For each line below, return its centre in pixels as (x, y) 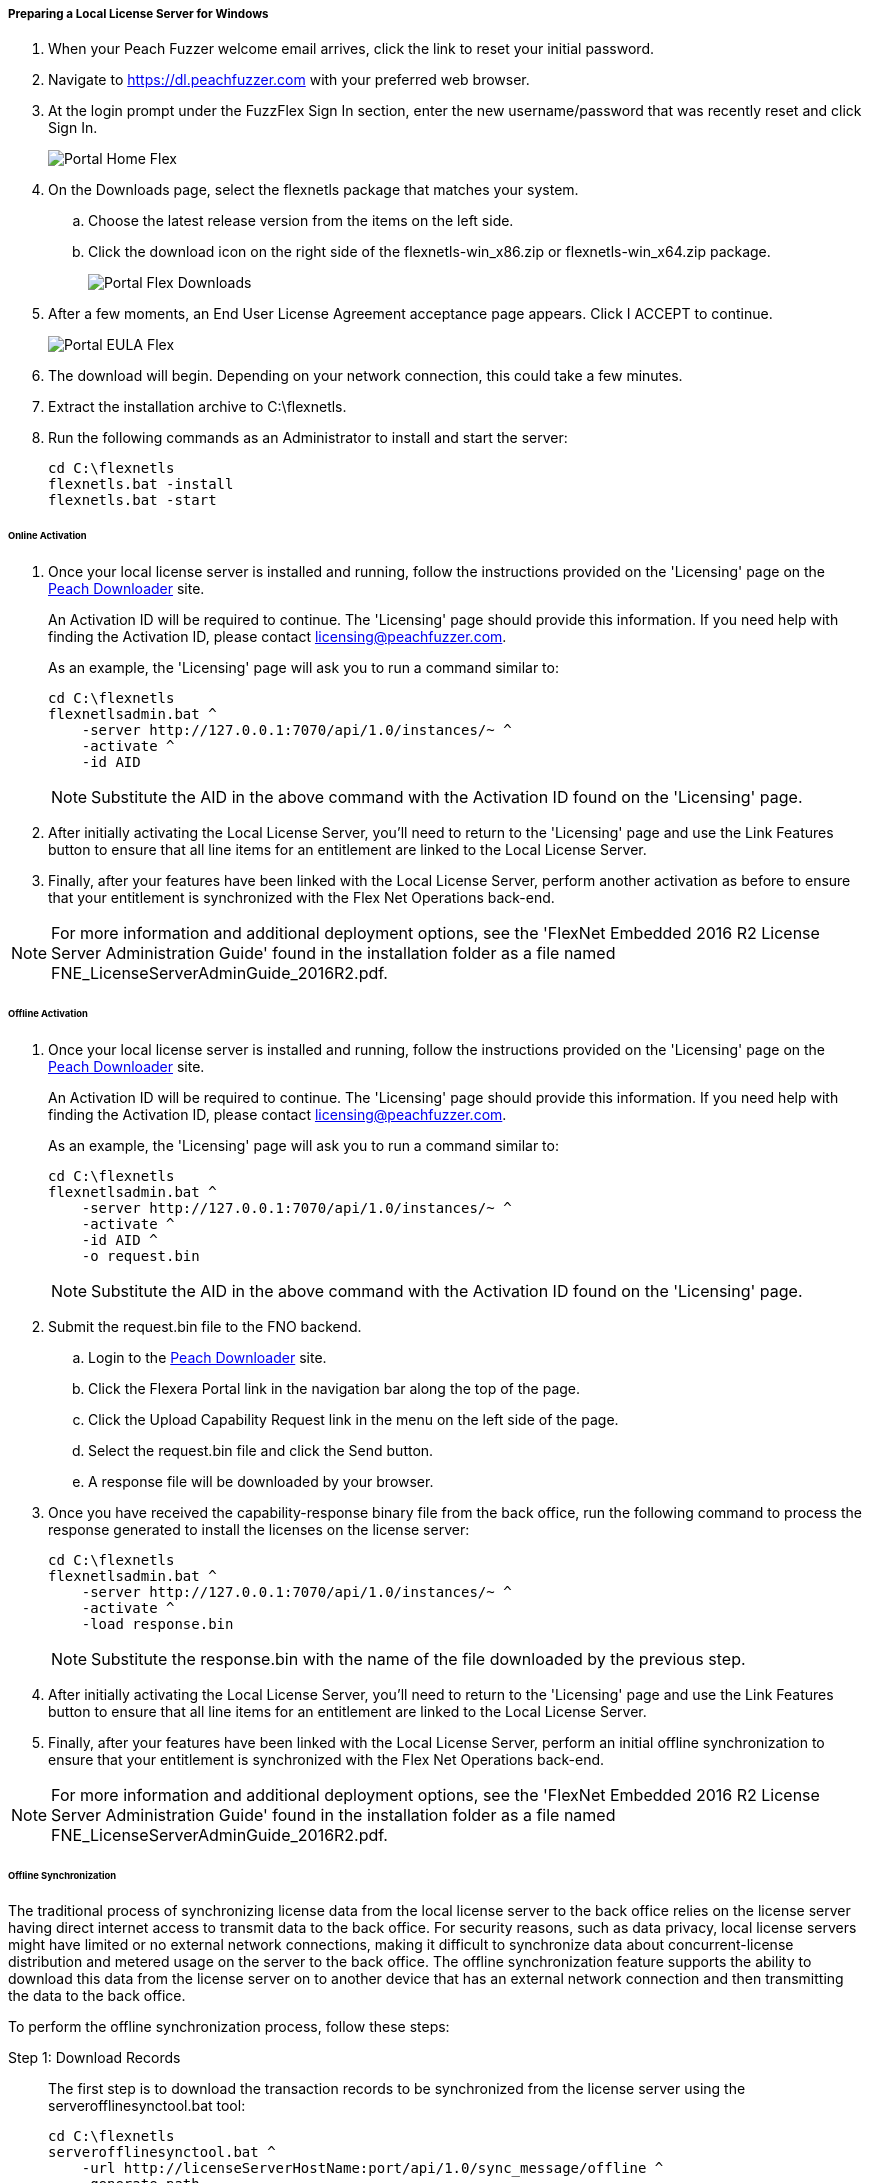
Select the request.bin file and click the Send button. (261, 1450)
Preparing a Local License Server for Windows (138, 14)
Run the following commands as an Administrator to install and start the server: (308, 438)
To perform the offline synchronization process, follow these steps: (229, 2027)
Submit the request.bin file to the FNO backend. (205, 1326)
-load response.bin (157, 1623)
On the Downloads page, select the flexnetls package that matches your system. (313, 190)
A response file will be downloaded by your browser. (261, 1481)
